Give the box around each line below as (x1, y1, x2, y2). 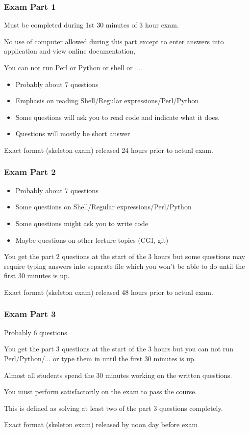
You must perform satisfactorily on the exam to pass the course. (4, 386, 197, 397)
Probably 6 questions (4, 327, 67, 337)
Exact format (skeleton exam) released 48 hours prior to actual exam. (4, 287, 213, 297)
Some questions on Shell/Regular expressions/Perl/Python (15, 202, 192, 212)
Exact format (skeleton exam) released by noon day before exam (4, 419, 198, 430)
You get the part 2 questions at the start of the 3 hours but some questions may (4, 251, 245, 261)
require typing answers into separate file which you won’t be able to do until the (4, 260, 245, 271)
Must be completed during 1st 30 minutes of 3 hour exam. (4, 20, 179, 30)
